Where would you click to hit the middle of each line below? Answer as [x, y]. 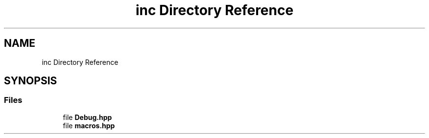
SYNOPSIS [31, 81]
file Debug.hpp [87, 117]
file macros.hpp [89, 125]
